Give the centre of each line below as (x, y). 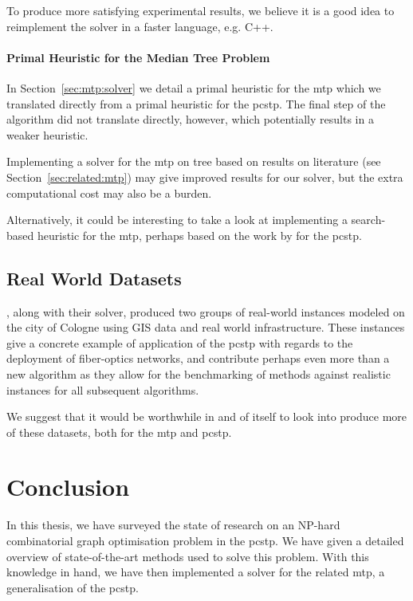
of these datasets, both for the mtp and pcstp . (119, 432)
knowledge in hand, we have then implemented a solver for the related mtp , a (196, 572)
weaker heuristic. (47, 134)
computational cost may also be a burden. (109, 192)
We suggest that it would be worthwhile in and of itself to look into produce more (207, 416)
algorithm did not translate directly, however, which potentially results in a (190, 119)
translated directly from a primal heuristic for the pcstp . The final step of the (196, 103)
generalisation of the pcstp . (73, 587)
